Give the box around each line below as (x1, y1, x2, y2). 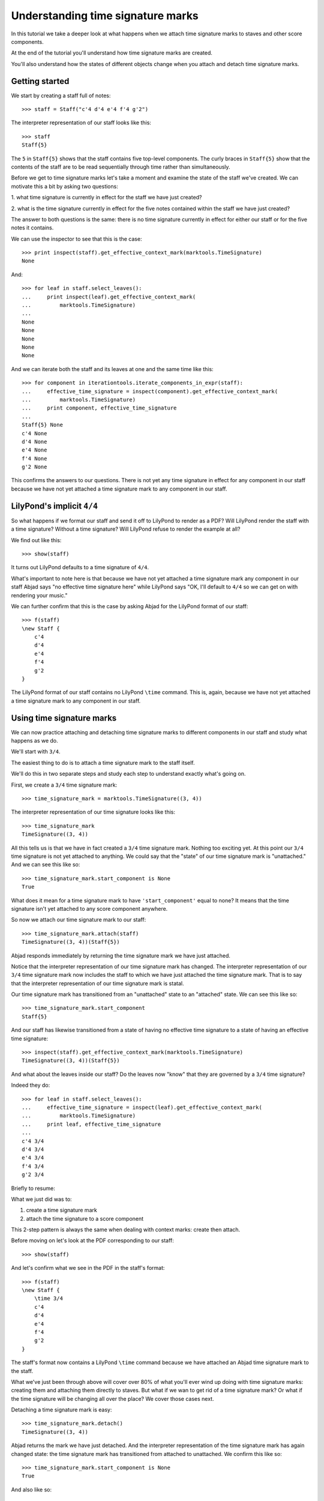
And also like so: (11, 1486, 52, 1493)
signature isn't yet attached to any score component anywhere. (11, 905, 168, 912)
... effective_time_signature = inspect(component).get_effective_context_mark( (22, 388, 278, 394)
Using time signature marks (11, 713, 117, 723)
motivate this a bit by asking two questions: (11, 183, 118, 190)
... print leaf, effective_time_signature (22, 1120, 161, 1128)
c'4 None (22, 430, 47, 436)
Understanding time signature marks (11, 9, 199, 22)
